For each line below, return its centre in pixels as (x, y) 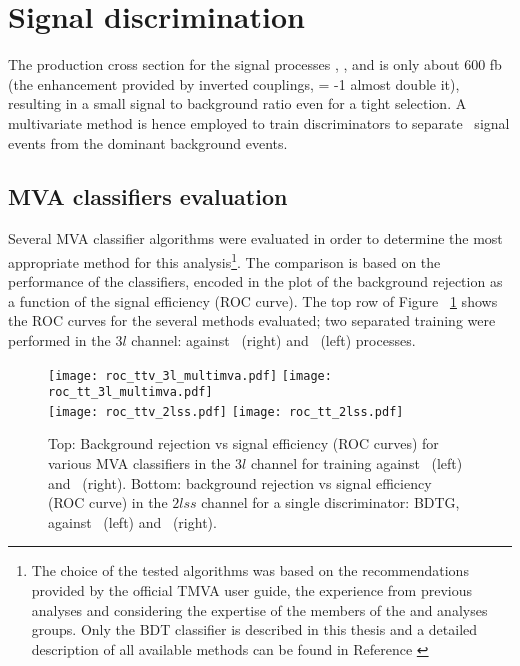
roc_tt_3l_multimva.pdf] (130, 392)
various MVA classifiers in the (139, 463)
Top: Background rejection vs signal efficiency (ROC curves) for (243, 443)
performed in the (59, 339)
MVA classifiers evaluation (148, 196)
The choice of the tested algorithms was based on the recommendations (250, 570)
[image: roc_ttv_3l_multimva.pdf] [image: (190, 375)
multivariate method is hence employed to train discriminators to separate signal (259, 122)
